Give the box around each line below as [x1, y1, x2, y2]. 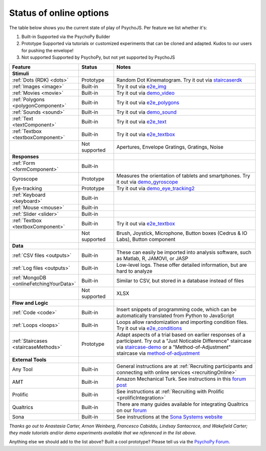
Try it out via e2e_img [116, 83, 167, 90]
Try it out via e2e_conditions [116, 325, 182, 331]
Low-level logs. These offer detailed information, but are [116, 261, 247, 268]
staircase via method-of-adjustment [116, 350, 200, 357]
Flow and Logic [12, 299, 49, 306]
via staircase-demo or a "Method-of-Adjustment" [116, 343, 231, 350]
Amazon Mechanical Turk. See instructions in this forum [116, 375, 246, 382]
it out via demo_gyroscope [116, 178, 178, 185]
